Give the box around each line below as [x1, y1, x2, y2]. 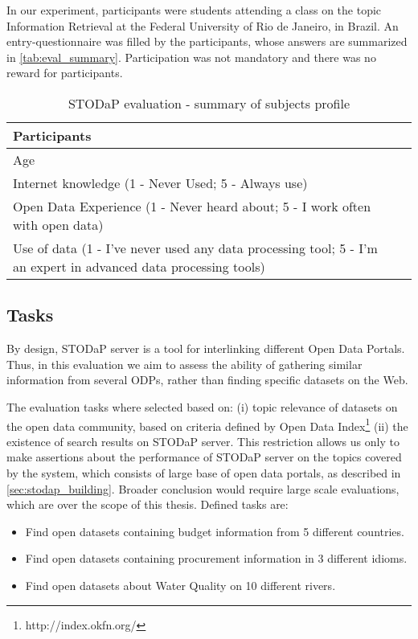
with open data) [13, 215, 104, 234]
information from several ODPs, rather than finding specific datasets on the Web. [6, 371, 408, 388]
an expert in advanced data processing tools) [13, 256, 265, 276]
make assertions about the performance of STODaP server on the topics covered [6, 449, 402, 465]
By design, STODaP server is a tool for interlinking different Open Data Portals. [6, 340, 405, 357]
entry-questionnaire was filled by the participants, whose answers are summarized [6, 33, 408, 50]
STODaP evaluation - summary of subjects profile [68, 93, 350, 113]
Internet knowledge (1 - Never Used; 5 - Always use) [13, 173, 308, 192]
